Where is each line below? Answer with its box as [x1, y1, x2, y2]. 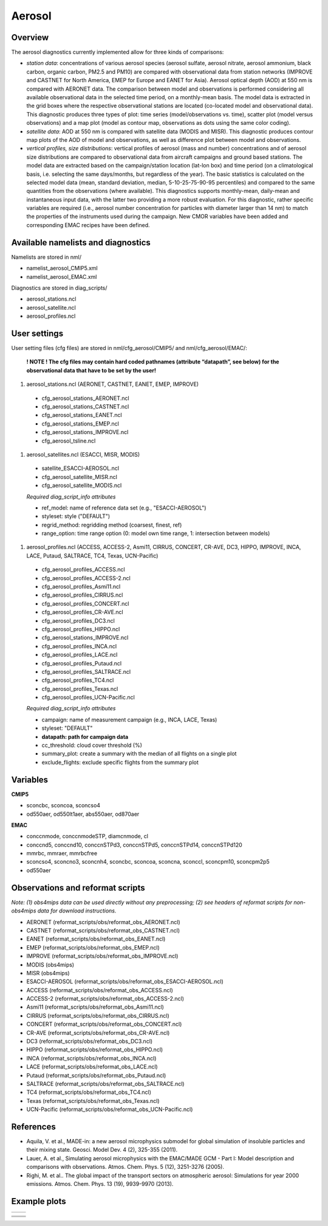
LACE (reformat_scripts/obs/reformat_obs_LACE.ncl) [26, 1063, 158, 1071]
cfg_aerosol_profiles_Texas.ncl [41, 685, 118, 692]
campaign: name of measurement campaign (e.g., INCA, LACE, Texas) [41, 716, 217, 723]
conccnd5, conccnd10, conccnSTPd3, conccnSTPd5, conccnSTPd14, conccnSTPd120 [26, 841, 242, 849]
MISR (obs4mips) [26, 969, 70, 976]
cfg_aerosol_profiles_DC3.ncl [41, 617, 115, 624]
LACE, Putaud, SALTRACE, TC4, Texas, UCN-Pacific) [26, 552, 159, 559]
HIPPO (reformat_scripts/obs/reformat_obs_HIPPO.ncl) [26, 1046, 163, 1053]
